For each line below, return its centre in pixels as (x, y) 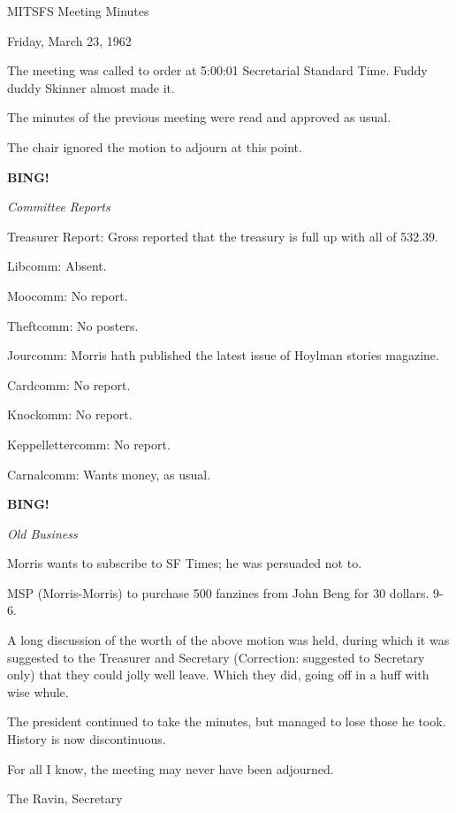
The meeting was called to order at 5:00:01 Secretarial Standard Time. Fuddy (217, 70)
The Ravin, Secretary (65, 798)
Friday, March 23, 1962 (69, 40)
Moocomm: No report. (68, 295)
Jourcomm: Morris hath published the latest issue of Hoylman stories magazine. (223, 355)
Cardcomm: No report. (69, 384)
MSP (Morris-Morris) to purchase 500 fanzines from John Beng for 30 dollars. (218, 592)
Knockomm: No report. (70, 414)
